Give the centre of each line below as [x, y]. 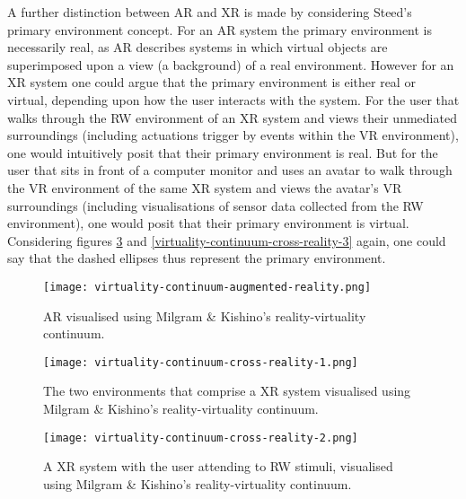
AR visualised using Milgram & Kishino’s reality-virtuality [205, 315]
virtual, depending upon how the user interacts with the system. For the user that [233, 99]
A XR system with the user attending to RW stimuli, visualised [218, 466]
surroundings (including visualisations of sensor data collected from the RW [215, 205]
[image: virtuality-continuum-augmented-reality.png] [207, 287]
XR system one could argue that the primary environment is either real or [211, 82]
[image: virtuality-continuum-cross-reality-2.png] [201, 438]
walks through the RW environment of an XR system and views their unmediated [232, 117]
